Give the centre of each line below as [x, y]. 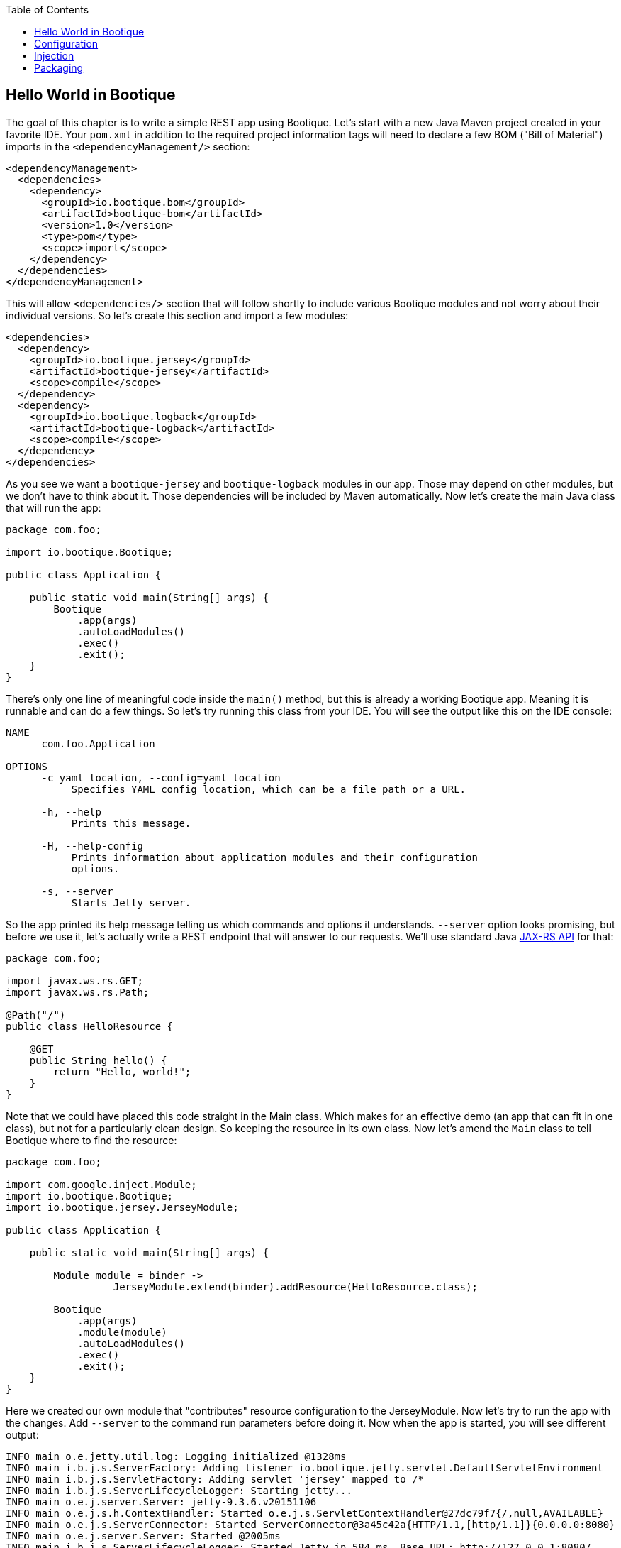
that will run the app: [54, 507]
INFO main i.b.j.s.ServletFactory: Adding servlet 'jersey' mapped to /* [215, 1479]
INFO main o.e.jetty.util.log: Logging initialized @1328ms [176, 1456]
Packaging [59, 68]
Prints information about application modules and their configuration [274, 857]
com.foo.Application [98, 743]
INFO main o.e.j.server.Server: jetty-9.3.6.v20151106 [161, 1502]
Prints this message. [131, 823]
